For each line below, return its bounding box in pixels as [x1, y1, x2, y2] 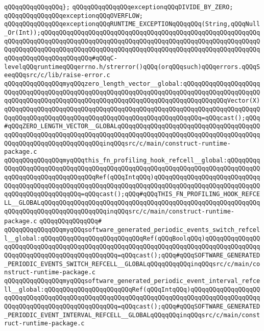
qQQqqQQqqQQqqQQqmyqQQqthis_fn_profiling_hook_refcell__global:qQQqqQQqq [4, 156, 260, 164]
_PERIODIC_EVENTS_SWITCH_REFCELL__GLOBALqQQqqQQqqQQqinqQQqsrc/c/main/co [4, 260, 260, 268]
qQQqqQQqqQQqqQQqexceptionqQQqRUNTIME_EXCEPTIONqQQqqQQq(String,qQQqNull [4, 20, 260, 28]
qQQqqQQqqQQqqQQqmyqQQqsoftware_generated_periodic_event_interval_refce [4, 277, 260, 285]
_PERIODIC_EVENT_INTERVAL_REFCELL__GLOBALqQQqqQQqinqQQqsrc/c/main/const [4, 311, 260, 319]
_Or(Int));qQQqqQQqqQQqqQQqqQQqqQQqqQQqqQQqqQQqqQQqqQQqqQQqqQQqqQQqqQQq [4, 29, 260, 36]
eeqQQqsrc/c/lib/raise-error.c [4, 72, 110, 79]
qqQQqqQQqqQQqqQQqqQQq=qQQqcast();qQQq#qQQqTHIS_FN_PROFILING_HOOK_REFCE [4, 191, 260, 198]
